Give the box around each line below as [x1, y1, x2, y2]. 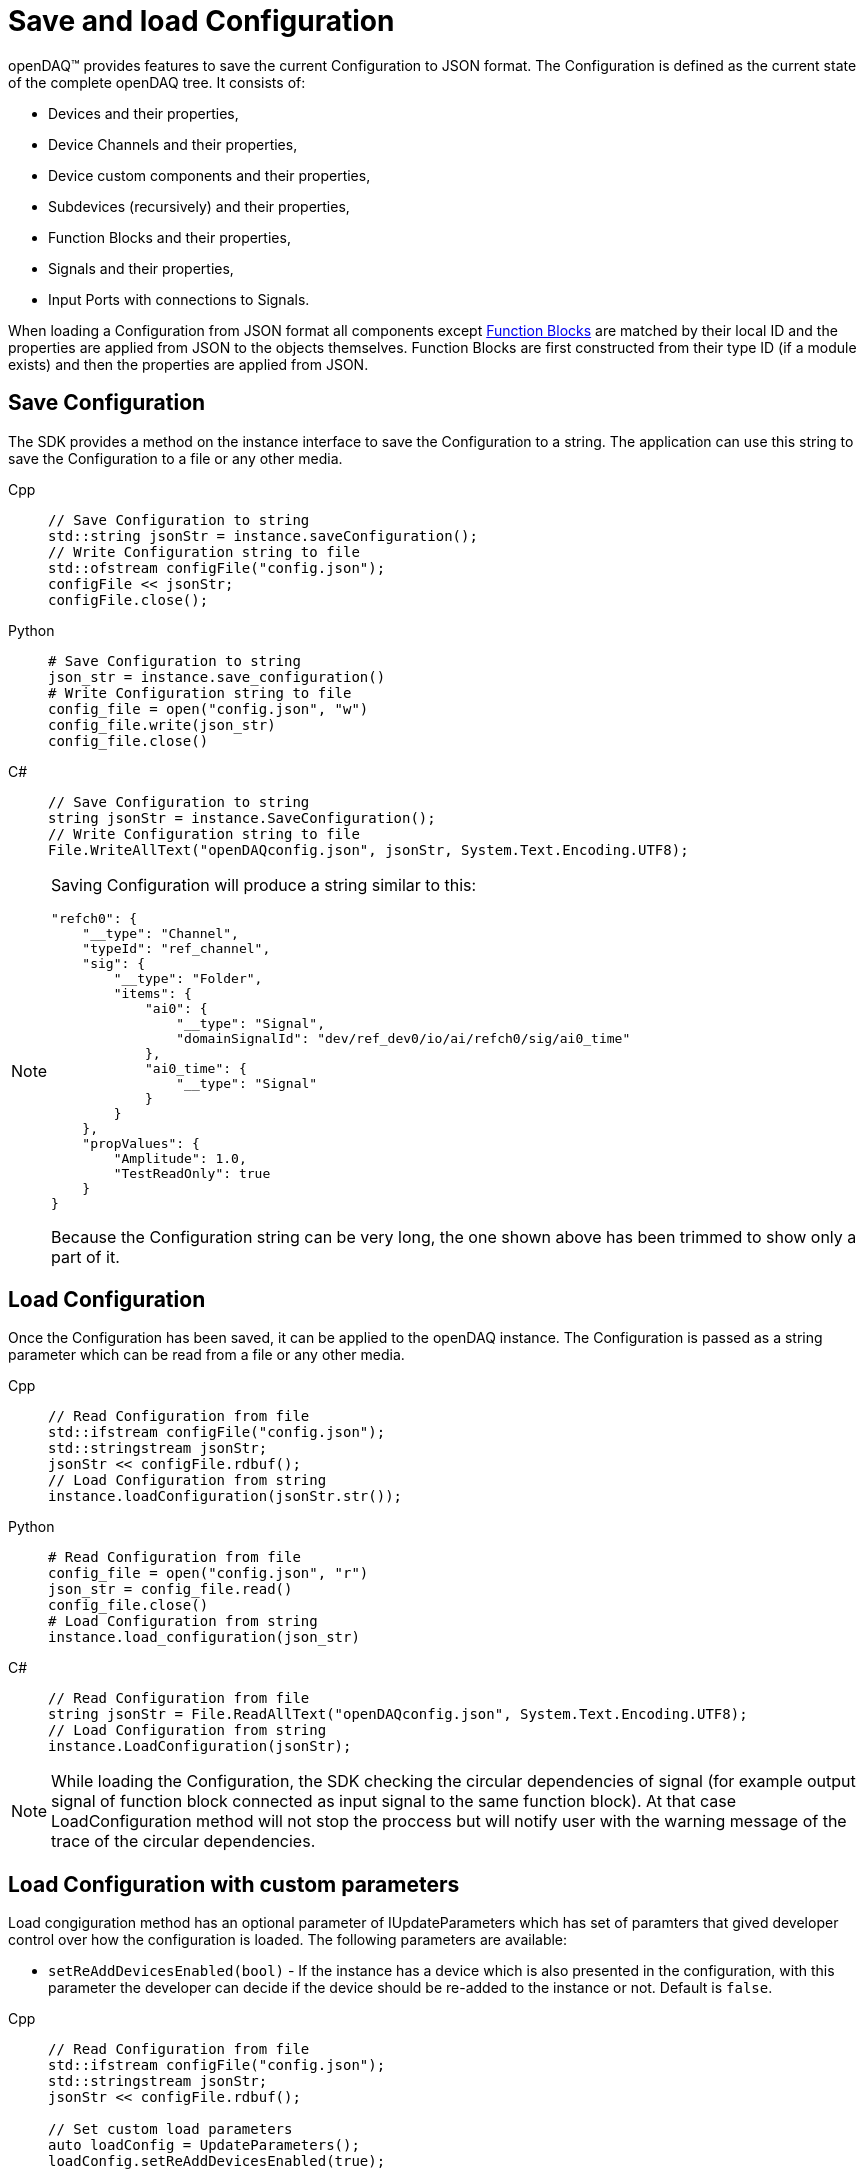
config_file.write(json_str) [48, 716, 276, 733]
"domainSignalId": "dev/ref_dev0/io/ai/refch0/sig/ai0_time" [176, 1030, 631, 1046]
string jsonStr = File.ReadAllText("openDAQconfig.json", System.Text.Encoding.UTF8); [48, 1706, 748, 1723]
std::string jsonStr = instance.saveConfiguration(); [48, 527, 478, 544]
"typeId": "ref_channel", [82, 940, 271, 956]
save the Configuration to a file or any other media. [8, 449, 343, 467]
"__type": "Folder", [113, 970, 263, 986]
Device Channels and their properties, [48, 135, 298, 153]
